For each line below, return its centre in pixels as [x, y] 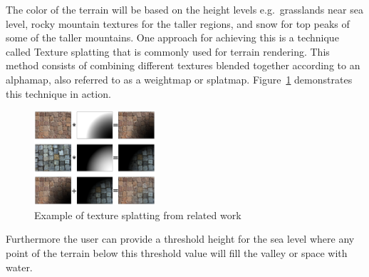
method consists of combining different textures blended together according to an [183, 65]
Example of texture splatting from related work [138, 215]
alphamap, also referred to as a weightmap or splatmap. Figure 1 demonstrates [179, 79]
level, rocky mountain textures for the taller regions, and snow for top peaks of [178, 23]
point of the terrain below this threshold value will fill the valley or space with [177, 253]
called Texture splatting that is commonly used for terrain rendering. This [168, 51]
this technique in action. [58, 93]
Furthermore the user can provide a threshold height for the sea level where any [180, 239]
